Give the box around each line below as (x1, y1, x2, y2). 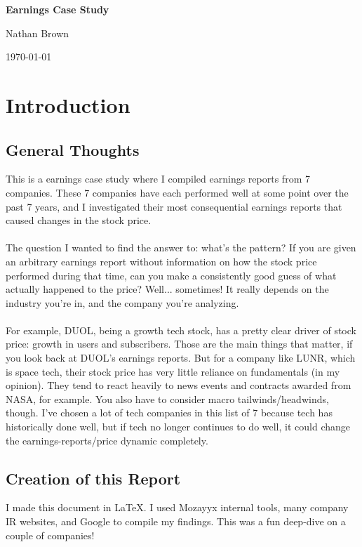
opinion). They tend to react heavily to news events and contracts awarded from (6, 378, 351, 393)
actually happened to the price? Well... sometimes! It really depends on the (6, 282, 329, 296)
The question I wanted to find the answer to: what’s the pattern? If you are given (6, 240, 356, 255)
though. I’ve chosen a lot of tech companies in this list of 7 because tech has (6, 405, 333, 420)
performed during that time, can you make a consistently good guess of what (6, 268, 337, 282)
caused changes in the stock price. (6, 213, 152, 228)
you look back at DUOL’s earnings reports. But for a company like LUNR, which (6, 350, 356, 365)
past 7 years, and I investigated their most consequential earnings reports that (6, 199, 342, 213)
